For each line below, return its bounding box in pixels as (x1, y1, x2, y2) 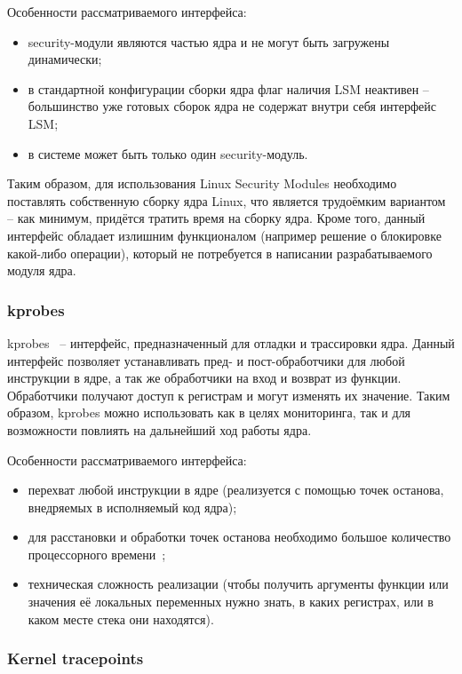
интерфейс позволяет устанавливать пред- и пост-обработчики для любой (7, 351, 405, 369)
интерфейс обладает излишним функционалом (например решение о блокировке (7, 226, 442, 244)
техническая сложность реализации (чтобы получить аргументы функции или (28, 575, 449, 593)
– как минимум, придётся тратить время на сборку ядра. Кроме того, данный (7, 209, 426, 227)
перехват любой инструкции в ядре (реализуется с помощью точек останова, (28, 480, 444, 499)
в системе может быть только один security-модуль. (28, 144, 308, 163)
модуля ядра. (7, 261, 76, 280)
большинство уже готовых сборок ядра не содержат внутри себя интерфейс (28, 97, 436, 115)
